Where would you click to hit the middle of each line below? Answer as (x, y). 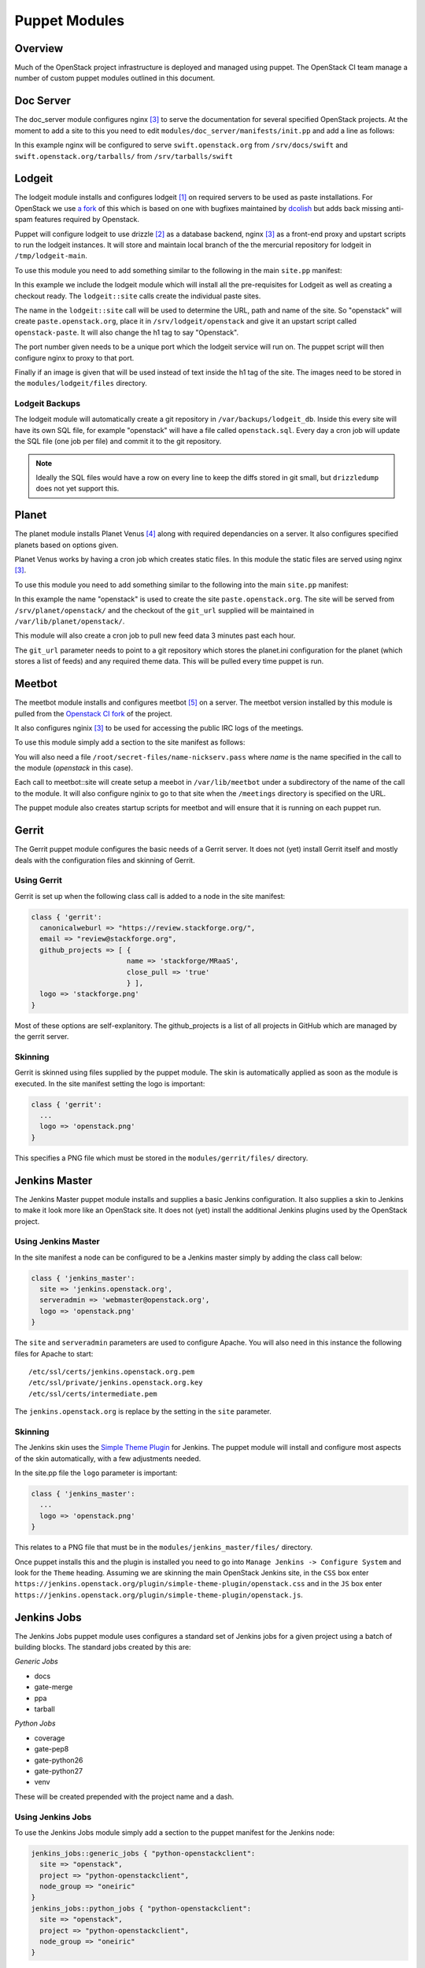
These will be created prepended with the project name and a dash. (124, 1796)
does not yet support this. (78, 489)
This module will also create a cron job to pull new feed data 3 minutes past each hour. (155, 636)
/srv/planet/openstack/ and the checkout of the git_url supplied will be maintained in (164, 610)
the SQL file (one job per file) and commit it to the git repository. (118, 442)
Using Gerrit (38, 880)
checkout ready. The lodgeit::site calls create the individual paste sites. (138, 296)
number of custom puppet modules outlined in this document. (115, 78)
